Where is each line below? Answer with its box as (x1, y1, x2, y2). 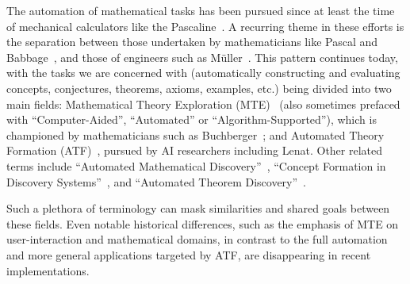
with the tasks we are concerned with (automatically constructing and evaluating (6, 64, 400, 81)
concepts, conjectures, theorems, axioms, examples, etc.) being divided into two (6, 79, 392, 96)
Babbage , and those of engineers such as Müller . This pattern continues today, (6, 48, 398, 65)
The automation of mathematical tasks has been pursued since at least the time (6, 2, 395, 18)
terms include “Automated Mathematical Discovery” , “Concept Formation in (6, 157, 386, 174)
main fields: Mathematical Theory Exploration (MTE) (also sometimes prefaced (6, 95, 400, 112)
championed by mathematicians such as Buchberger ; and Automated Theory (6, 126, 385, 143)
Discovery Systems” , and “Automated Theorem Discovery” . (6, 173, 307, 190)
